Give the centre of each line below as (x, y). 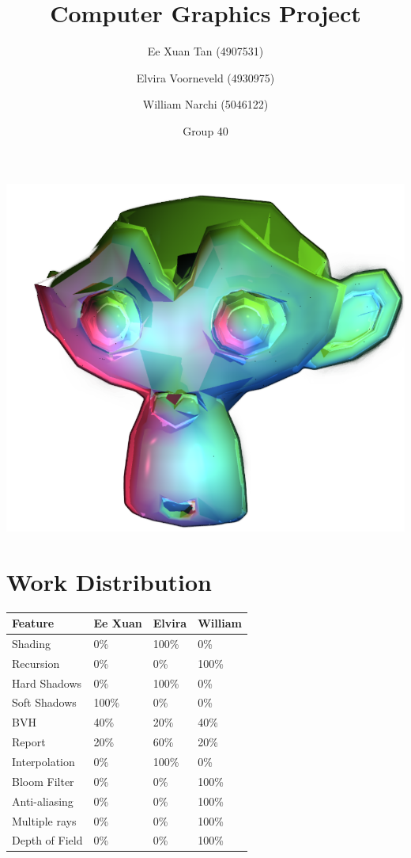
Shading (32, 643)
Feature (33, 623)
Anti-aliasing (43, 801)
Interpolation (43, 761)
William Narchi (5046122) (205, 104)
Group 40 (205, 130)
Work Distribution (109, 581)
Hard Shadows (47, 683)
